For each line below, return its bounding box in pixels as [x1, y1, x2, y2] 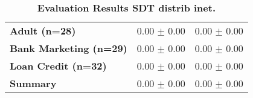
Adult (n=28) [10, 24, 76, 38]
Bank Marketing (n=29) [10, 41, 127, 55]
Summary [10, 76, 57, 90]
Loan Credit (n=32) [10, 59, 107, 73]
